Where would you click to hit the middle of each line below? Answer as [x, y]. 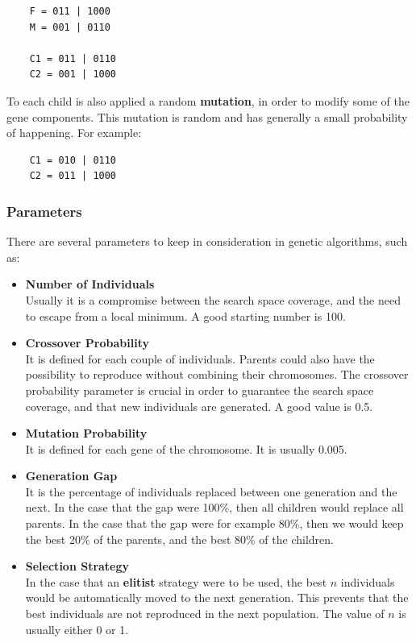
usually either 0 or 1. [77, 629]
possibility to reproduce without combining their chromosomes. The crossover [217, 374]
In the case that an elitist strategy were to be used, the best [176, 581]
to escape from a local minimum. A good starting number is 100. [185, 315]
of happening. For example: [74, 133]
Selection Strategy [77, 566]
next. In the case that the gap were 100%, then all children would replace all [214, 507]
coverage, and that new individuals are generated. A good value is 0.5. [199, 406]
